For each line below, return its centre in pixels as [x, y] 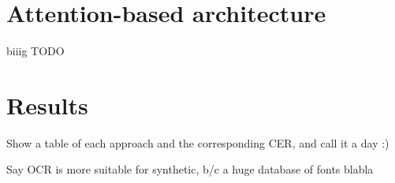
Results [47, 105]
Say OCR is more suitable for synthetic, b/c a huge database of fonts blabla [190, 169]
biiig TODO [35, 51]
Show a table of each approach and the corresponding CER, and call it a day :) [198, 142]
